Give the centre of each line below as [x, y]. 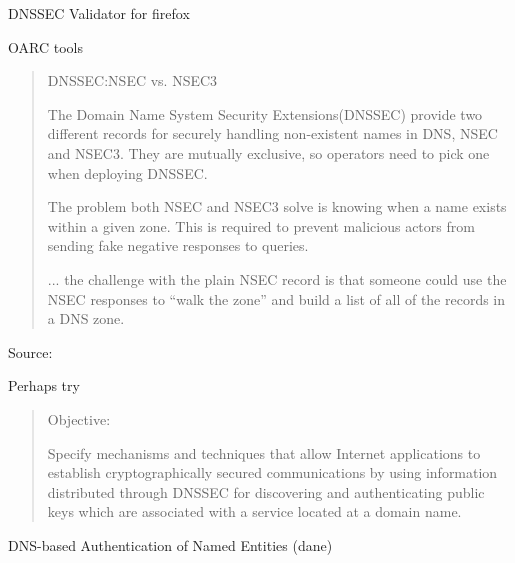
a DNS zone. [86, 318]
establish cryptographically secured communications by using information [272, 472]
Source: [30, 351]
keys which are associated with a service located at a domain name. [254, 511]
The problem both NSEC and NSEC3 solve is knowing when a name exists [277, 206]
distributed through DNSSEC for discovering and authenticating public [266, 491]
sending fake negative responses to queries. [178, 245]
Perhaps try [44, 385]
